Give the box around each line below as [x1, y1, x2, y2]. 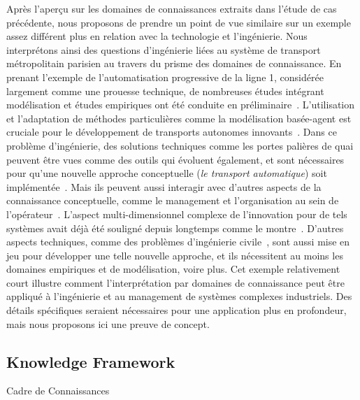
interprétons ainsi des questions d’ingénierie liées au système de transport [6, 42, 321, 57]
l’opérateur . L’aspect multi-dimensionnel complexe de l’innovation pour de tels [6, 206, 347, 221]
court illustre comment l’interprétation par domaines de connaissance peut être [6, 275, 345, 290]
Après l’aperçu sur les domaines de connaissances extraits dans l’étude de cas [6, 1, 337, 15]
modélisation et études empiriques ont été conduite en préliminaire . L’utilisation [6, 97, 355, 112]
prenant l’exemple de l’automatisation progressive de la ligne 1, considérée [6, 69, 324, 84]
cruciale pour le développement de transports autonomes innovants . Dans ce [6, 124, 337, 139]
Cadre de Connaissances [6, 383, 110, 398]
